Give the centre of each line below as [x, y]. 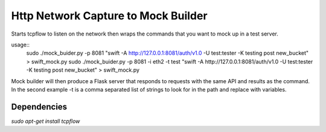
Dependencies [39, 106]
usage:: [21, 45]
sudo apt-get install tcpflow [46, 121]
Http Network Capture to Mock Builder [109, 16]
